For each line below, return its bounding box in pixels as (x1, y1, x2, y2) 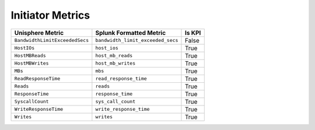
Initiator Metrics (10, 9, 90, 22)
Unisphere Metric (14, 29, 64, 37)
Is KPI (184, 29, 201, 37)
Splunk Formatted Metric (95, 29, 166, 37)
